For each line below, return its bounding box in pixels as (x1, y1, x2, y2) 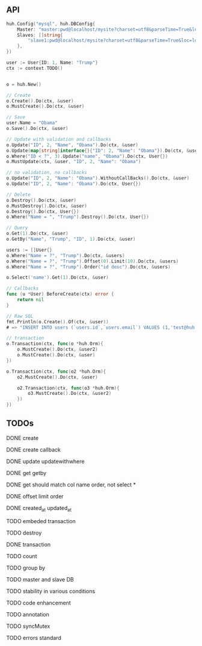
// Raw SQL (6, 313, 34, 319)
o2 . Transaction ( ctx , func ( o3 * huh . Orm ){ (17, 385, 120, 391)
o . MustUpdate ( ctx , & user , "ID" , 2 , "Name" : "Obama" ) (6, 159, 141, 165)
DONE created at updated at (6, 504, 72, 513)
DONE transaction (6, 541, 51, 548)
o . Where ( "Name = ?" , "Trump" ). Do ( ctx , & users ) (6, 252, 125, 258)
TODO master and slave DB (6, 576, 74, 583)
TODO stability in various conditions (6, 587, 96, 595)
